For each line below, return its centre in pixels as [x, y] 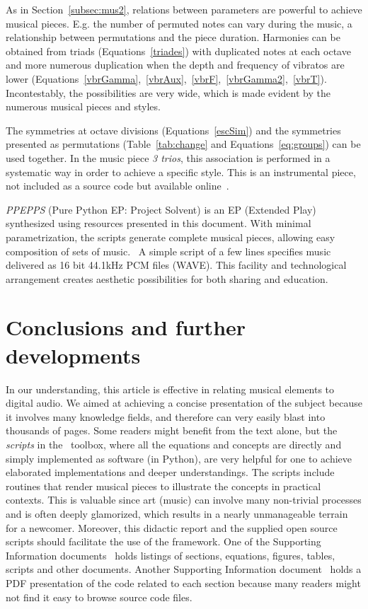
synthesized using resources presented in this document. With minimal [159, 223]
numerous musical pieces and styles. [83, 106]
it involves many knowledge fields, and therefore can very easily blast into [166, 416]
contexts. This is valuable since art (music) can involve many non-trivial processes [184, 500]
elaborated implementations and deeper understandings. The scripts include [170, 472]
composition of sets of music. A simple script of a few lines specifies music [168, 251]
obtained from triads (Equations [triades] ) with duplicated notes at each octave [178, 51]
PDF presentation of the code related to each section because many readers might [183, 582]
